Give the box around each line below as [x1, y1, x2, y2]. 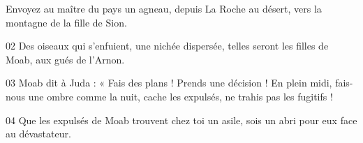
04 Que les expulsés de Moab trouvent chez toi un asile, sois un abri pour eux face [6, 112, 357, 127]
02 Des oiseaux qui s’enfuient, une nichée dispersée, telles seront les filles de [6, 38, 329, 53]
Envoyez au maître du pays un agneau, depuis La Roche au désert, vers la [6, 1, 322, 15]
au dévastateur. [6, 126, 71, 141]
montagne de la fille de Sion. [6, 15, 127, 29]
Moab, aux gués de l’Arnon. [6, 52, 125, 66]
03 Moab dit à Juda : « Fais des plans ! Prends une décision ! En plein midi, [6, 75, 332, 90]
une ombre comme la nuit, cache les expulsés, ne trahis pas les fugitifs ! [28, 89, 333, 103]
